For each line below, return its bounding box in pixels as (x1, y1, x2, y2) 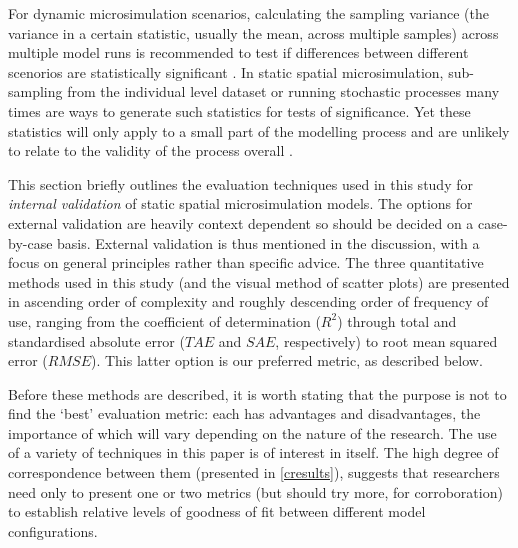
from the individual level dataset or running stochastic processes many (67, 81, 500, 102)
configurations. (8, 520, 98, 541)
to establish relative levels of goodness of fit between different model (8, 501, 426, 522)
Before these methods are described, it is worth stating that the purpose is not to (8, 383, 507, 404)
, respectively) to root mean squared (275, 330, 498, 351)
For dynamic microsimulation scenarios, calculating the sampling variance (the (8, 3, 489, 23)
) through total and (337, 310, 457, 331)
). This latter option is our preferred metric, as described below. (90, 350, 483, 371)
